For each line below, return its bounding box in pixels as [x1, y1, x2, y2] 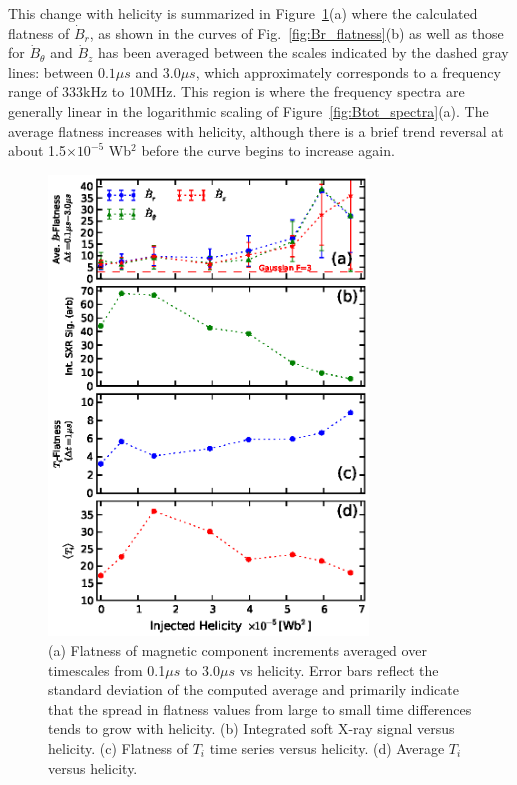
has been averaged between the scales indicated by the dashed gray [98, 42, 509, 63]
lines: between [8, 61, 94, 82]
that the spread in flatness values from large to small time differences [48, 698, 472, 719]
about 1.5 [8, 140, 66, 161]
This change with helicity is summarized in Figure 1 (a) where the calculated [8, 3, 478, 23]
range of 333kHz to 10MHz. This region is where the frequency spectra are [8, 81, 465, 102]
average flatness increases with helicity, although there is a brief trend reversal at [8, 120, 504, 141]
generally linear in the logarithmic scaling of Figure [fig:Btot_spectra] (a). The [8, 100, 489, 121]
